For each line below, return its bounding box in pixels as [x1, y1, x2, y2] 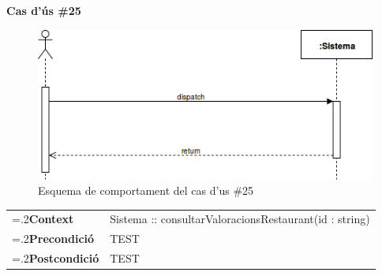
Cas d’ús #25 [6, 2, 81, 18]
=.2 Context [12, 211, 74, 227]
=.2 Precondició [12, 230, 95, 247]
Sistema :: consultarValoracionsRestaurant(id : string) [110, 211, 370, 227]
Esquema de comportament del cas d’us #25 [38, 182, 254, 199]
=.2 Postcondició [12, 250, 99, 267]
